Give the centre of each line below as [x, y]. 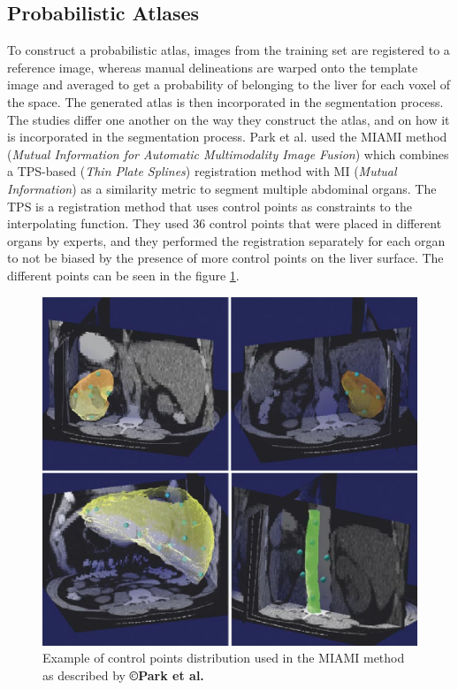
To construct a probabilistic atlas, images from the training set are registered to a [229, 50]
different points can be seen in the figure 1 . [123, 275]
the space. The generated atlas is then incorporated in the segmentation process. [225, 101]
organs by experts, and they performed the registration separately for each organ [226, 240]
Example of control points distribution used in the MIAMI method [224, 658]
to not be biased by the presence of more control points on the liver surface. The [225, 258]
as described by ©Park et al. [123, 675]
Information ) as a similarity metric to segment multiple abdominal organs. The [222, 188]
